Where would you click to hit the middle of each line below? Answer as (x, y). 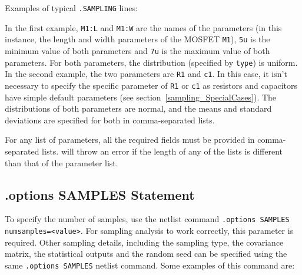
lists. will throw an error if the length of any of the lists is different (162, 151)
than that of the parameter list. (62, 162)
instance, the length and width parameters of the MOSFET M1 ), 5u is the (137, 39)
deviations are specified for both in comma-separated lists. (110, 120)
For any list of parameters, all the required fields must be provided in (130, 140)
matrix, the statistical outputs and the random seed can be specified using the (146, 254)
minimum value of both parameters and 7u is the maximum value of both (137, 50)
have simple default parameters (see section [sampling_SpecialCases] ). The (141, 97)
